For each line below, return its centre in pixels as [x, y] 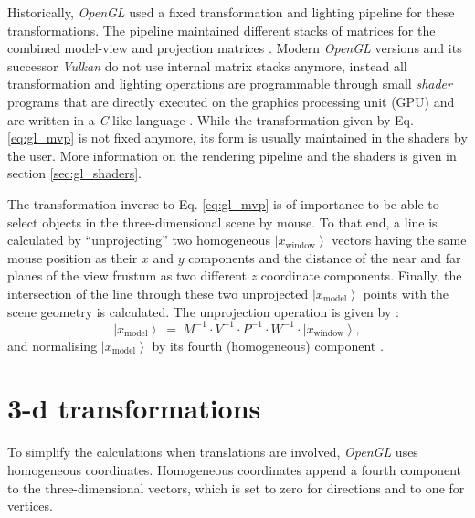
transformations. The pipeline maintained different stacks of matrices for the [222, 30]
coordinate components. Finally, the [361, 275]
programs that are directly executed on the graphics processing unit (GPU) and [231, 101]
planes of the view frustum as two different [127, 275]
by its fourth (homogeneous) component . [268, 345]
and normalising [53, 345]
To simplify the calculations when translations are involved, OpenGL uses [213, 452]
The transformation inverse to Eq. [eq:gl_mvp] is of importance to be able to [223, 203]
